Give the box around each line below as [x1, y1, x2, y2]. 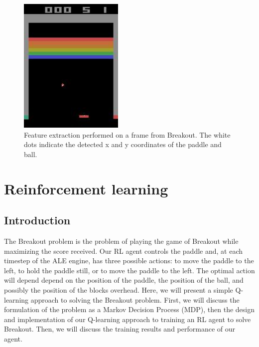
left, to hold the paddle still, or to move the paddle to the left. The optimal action [4, 265, 255, 275]
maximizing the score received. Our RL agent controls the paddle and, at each [4, 245, 243, 256]
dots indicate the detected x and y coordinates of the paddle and [24, 139, 222, 150]
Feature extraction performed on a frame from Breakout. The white [24, 129, 231, 140]
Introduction [4, 212, 71, 228]
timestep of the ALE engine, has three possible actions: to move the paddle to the [4, 255, 254, 266]
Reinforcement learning [4, 178, 168, 198]
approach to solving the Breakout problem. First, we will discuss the [30, 294, 240, 305]
